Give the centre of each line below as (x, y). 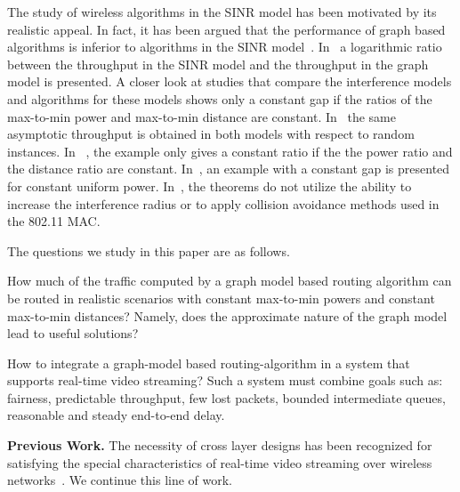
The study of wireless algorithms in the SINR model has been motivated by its (222, 12)
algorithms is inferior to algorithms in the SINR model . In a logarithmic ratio (225, 47)
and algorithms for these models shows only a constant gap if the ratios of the (220, 98)
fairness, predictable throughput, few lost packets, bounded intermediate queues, (226, 397)
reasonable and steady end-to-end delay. (116, 415)
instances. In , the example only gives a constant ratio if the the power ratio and (230, 151)
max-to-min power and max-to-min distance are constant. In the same (202, 116)
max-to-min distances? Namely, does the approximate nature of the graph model (227, 315)
